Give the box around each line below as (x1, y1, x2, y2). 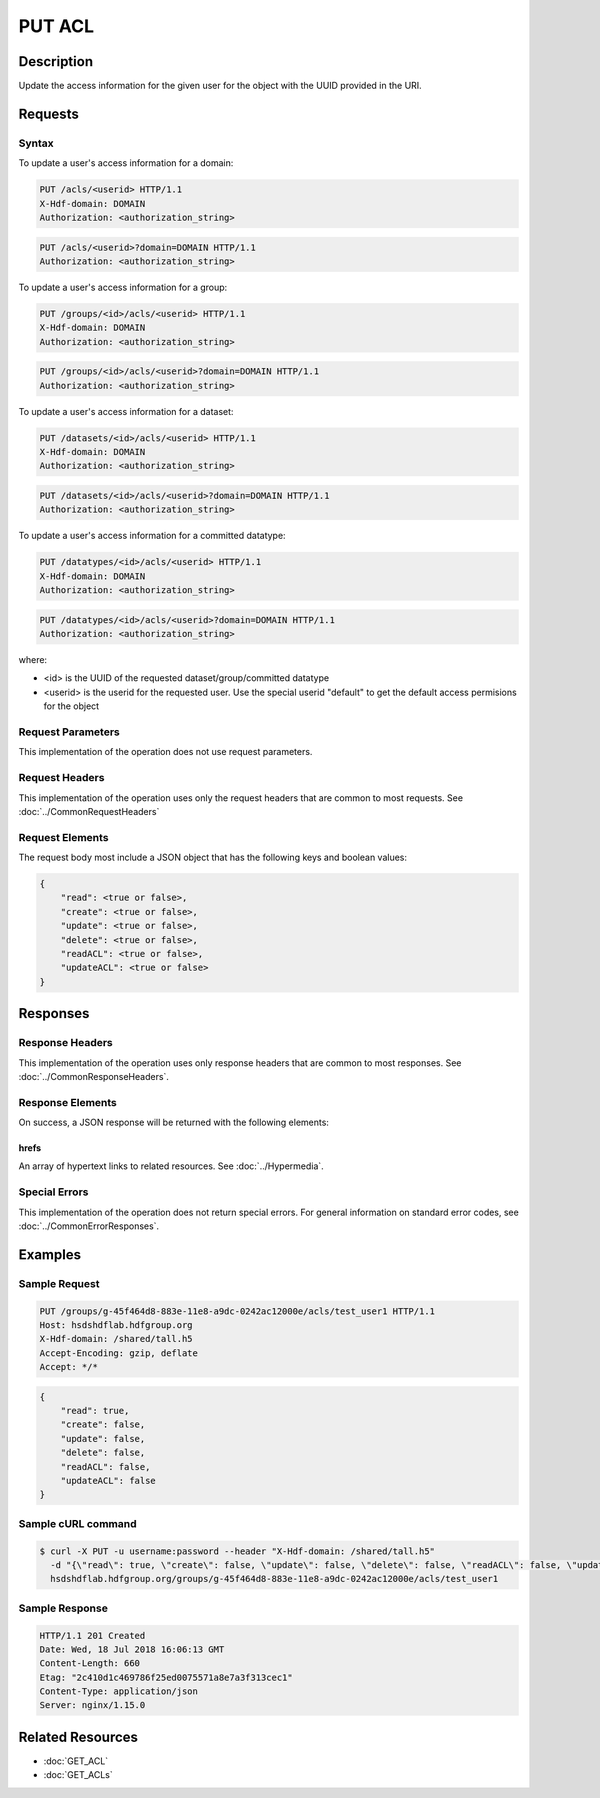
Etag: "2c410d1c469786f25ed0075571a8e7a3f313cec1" (39, 1671, 294, 1683)
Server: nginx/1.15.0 (39, 1700, 146, 1711)
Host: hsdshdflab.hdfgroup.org (39, 1319, 194, 1330)
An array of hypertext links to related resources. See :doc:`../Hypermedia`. (18, 1160, 324, 1172)
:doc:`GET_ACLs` (43, 1769, 114, 1781)
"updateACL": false (60, 1475, 157, 1487)
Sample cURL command (18, 1516, 137, 1530)
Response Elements (18, 1095, 117, 1109)
